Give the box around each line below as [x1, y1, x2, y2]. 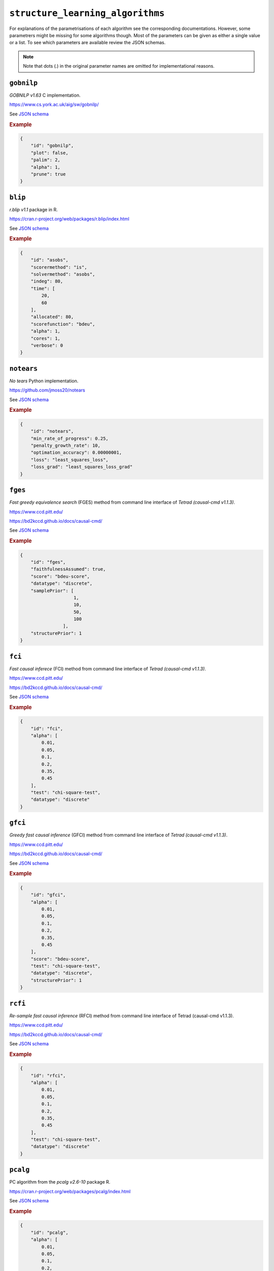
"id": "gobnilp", [30, 143, 74, 148]
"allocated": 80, [30, 314, 74, 320]
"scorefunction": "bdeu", [30, 321, 95, 327]
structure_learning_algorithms [9, 8, 165, 19]
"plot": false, [30, 150, 68, 156]
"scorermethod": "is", [30, 264, 87, 270]
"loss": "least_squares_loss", [30, 457, 109, 463]
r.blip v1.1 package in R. [9, 206, 58, 213]
